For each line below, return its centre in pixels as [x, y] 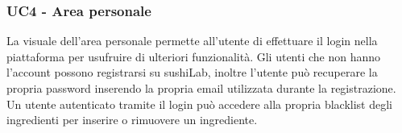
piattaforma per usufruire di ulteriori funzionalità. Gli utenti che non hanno [194, 56]
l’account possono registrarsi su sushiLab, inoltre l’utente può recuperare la [192, 72]
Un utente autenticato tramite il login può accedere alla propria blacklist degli [199, 104]
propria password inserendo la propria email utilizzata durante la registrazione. [201, 88]
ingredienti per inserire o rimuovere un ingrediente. [132, 120]
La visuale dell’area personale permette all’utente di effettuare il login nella [192, 41]
